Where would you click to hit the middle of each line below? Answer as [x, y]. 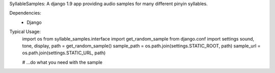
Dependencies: [25, 13]
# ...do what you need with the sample [62, 62]
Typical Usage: [25, 32]
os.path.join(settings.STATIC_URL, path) [64, 53]
